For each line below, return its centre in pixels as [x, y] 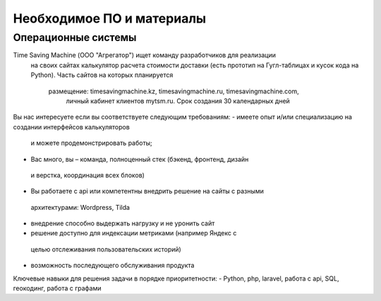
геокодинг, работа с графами [57, 288]
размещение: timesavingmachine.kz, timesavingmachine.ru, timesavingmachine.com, [174, 91]
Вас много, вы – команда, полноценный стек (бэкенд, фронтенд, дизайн [140, 159]
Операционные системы [75, 37]
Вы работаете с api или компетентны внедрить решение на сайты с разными [147, 191]
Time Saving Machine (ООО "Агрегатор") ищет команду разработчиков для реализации [145, 55]
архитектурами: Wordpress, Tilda [80, 207]
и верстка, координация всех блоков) [87, 175]
